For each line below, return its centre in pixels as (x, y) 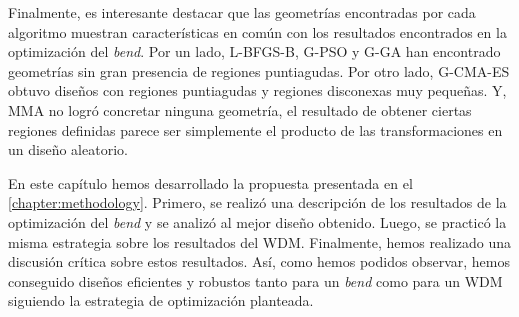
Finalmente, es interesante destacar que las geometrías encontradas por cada (242, 12)
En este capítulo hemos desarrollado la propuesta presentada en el (210, 182)
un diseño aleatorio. (68, 149)
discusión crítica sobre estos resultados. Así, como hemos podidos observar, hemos (259, 261)
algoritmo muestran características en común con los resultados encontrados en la (257, 31)
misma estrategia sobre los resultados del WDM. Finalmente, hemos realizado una (260, 241)
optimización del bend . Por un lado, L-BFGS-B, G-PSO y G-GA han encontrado (254, 51)
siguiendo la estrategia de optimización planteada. (161, 300)
